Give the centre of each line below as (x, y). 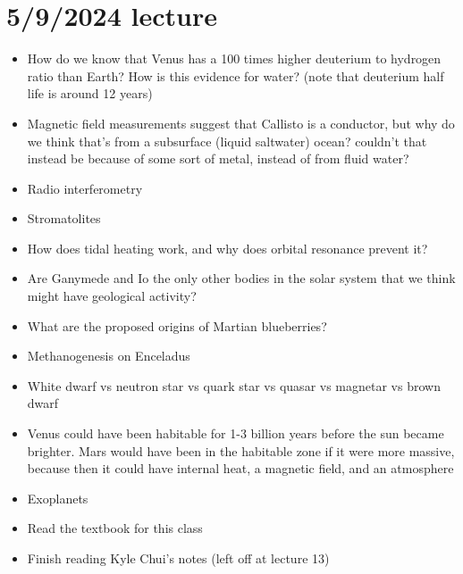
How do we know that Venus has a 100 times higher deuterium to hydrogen (234, 58)
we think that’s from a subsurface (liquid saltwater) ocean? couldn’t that (227, 141)
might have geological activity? (112, 296)
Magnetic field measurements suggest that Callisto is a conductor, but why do (241, 123)
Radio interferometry (85, 188)
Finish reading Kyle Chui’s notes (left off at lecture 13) (178, 558)
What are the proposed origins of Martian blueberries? (177, 325)
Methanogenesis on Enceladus (109, 356)
